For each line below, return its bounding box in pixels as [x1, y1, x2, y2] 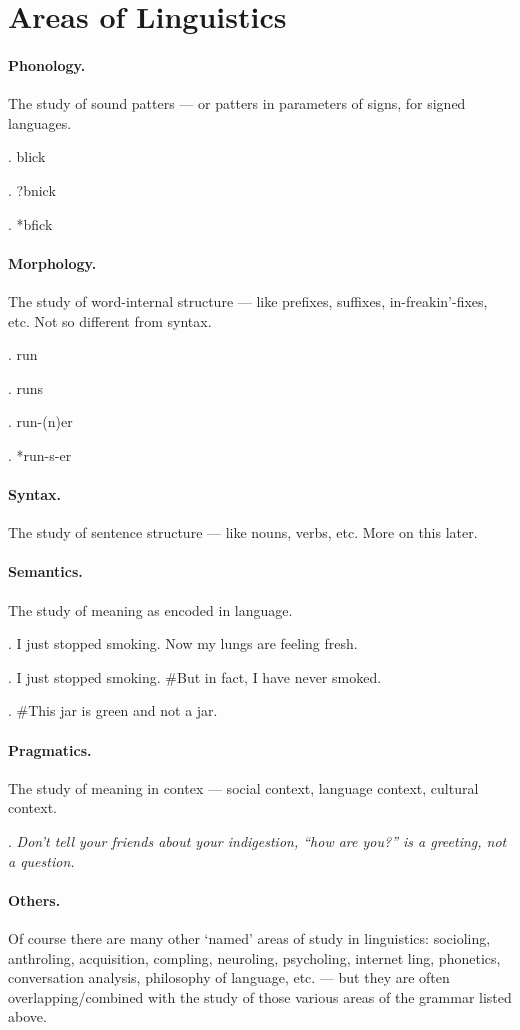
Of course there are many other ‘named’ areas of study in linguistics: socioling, [8, 928, 491, 949]
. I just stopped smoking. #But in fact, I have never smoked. [8, 666, 382, 687]
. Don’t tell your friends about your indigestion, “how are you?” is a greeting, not [8, 831, 507, 852]
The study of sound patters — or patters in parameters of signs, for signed [8, 93, 466, 114]
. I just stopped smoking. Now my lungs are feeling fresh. [8, 633, 358, 654]
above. [8, 1006, 47, 1027]
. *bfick [8, 213, 53, 234]
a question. [8, 850, 75, 871]
